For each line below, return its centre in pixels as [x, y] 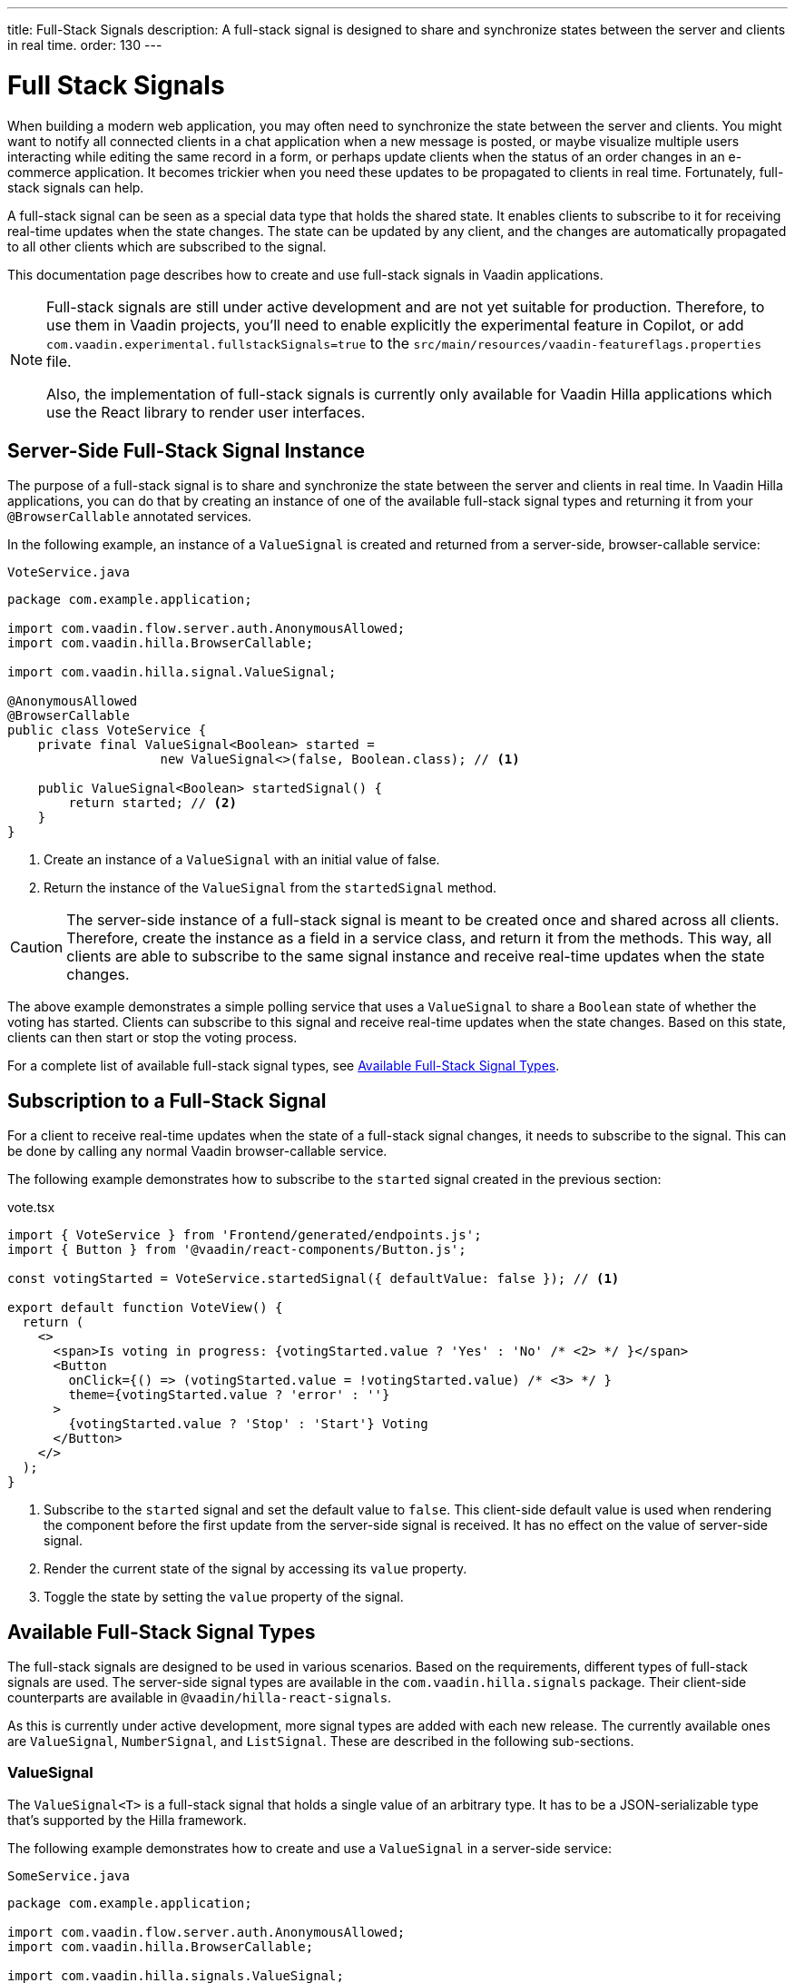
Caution [37, 947]
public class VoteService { [107, 730]
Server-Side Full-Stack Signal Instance [186, 450]
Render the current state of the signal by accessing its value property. [255, 1569]
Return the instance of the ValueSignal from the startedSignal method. [270, 888]
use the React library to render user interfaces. [206, 412]
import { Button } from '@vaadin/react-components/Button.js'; [237, 1250]
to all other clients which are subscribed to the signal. [167, 246]
